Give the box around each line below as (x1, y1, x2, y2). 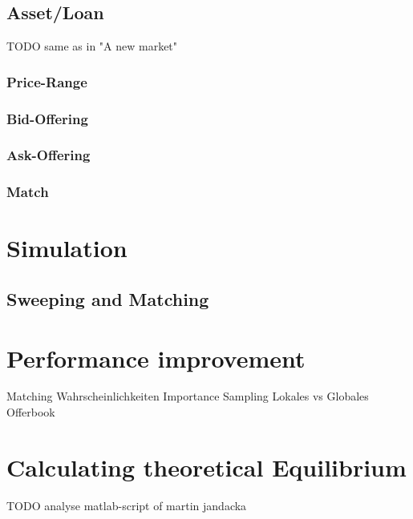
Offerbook (6, 404, 55, 420)
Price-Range (6, 71, 87, 91)
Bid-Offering (6, 108, 88, 128)
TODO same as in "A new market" (6, 38, 178, 54)
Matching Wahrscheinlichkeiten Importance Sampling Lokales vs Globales (6, 388, 369, 404)
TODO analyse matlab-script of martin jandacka (6, 497, 247, 513)
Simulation (6, 231, 128, 264)
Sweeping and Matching (6, 286, 209, 311)
